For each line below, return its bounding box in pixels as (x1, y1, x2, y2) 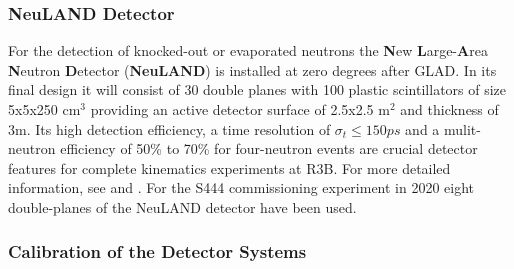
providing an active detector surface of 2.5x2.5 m (90, 99, 390, 119)
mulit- (444, 118, 481, 139)
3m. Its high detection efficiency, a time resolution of (8, 118, 331, 139)
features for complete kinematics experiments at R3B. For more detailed (8, 157, 451, 178)
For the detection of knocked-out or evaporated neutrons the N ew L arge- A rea (8, 40, 488, 61)
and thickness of (400, 99, 499, 119)
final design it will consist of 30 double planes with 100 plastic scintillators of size (8, 79, 507, 100)
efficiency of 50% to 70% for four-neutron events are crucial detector (60, 138, 478, 159)
